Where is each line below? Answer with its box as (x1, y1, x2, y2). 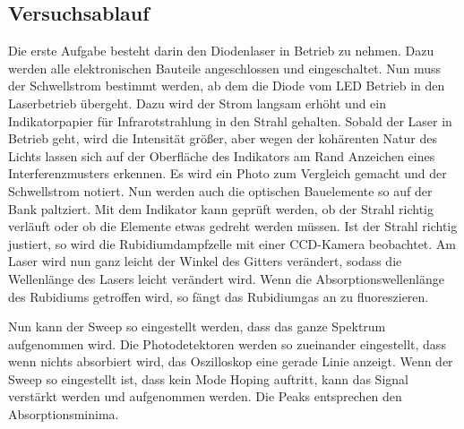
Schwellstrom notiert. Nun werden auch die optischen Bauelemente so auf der (8, 181, 433, 200)
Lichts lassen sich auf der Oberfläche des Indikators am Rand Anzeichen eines (8, 146, 435, 165)
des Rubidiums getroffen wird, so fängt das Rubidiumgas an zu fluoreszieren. (8, 287, 429, 305)
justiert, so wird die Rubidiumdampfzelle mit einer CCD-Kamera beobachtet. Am (8, 234, 457, 253)
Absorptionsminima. (8, 405, 119, 424)
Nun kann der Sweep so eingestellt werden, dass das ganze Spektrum (8, 317, 386, 336)
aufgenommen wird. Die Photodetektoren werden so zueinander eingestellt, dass (8, 334, 446, 353)
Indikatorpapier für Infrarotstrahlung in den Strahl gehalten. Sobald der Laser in (8, 111, 452, 130)
